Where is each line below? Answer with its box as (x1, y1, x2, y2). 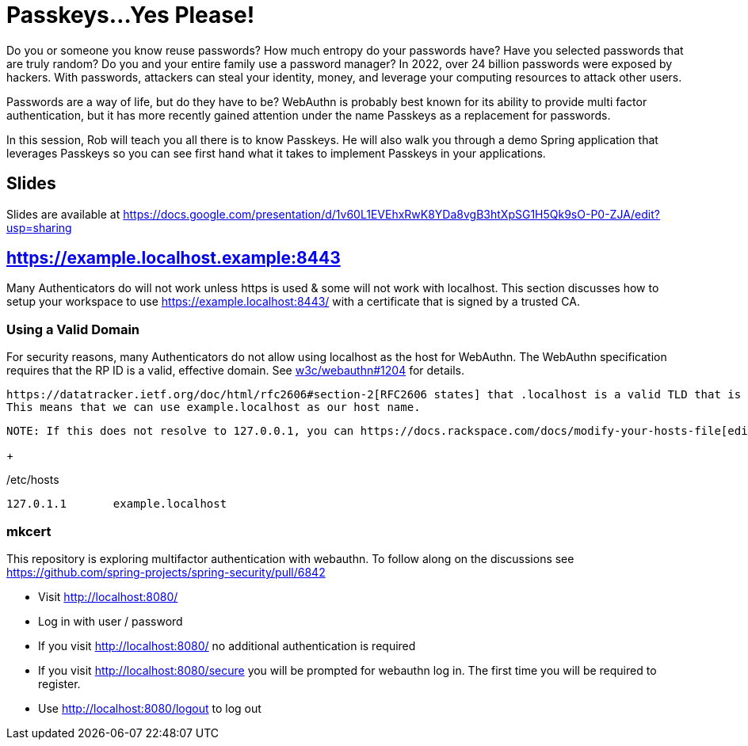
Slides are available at (6, 207, 120, 221)
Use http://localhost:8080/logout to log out (38, 701, 261, 715)
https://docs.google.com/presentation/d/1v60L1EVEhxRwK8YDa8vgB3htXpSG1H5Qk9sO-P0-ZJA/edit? (123, 207, 660, 221)
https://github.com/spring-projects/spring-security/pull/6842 (6, 565, 326, 579)
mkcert (6, 523, 52, 539)
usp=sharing (6, 220, 72, 234)
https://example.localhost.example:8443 (6, 248, 341, 268)
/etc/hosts (6, 473, 59, 487)
